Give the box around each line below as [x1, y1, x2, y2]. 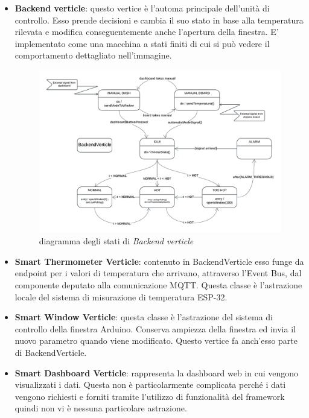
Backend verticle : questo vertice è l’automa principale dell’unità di [14, 2, 270, 14]
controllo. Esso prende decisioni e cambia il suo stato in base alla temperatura [14, 13, 304, 26]
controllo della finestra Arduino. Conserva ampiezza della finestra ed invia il [14, 322, 296, 335]
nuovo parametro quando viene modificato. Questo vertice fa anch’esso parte [14, 334, 298, 347]
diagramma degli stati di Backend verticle [39, 235, 194, 247]
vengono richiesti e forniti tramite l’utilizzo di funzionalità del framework [14, 390, 285, 402]
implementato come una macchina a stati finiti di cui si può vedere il [14, 37, 270, 49]
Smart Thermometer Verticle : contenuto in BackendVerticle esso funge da [14, 255, 304, 267]
